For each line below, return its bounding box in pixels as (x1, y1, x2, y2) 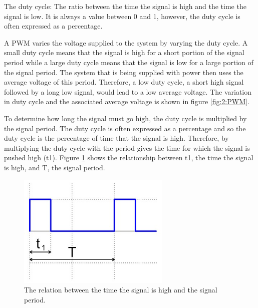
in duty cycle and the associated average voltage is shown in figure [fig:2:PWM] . (4, 96, 249, 107)
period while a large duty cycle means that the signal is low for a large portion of (4, 57, 253, 67)
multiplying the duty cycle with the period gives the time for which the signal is (4, 142, 250, 153)
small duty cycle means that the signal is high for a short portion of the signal (4, 47, 244, 58)
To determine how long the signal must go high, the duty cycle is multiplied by (4, 113, 247, 123)
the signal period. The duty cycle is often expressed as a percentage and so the (4, 123, 246, 133)
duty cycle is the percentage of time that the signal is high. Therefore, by (4, 133, 229, 143)
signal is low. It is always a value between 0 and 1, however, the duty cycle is (4, 11, 240, 21)
